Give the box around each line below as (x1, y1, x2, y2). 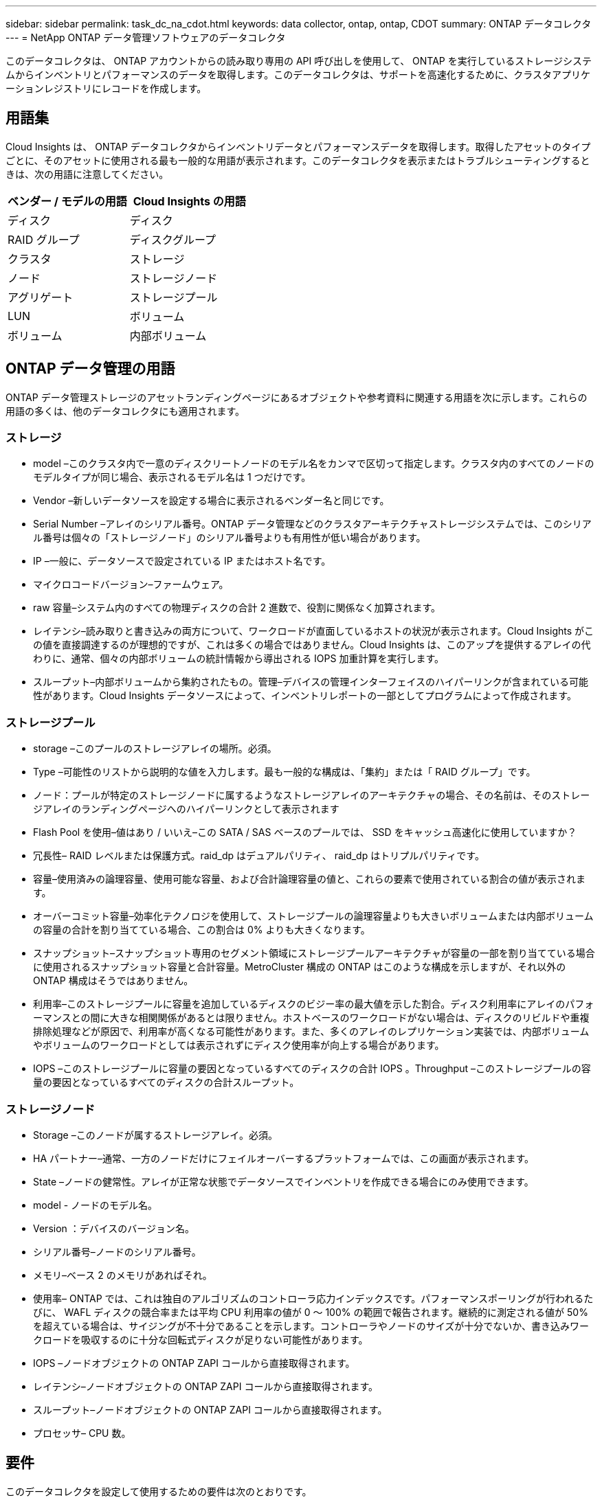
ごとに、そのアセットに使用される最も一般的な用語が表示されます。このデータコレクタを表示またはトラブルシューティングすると (5, 154, 590, 166)
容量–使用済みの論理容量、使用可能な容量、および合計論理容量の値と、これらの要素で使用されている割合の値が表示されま (33, 873, 586, 885)
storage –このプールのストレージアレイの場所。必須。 (33, 742, 277, 755)
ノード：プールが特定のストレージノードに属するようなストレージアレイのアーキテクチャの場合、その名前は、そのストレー (33, 789, 590, 802)
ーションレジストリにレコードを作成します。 (5, 82, 207, 94)
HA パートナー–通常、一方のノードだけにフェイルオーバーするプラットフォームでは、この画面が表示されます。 (33, 1152, 535, 1164)
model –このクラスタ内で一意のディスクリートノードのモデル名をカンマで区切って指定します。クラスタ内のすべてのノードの (33, 457, 594, 470)
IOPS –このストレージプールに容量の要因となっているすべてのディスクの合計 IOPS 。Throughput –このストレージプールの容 (33, 1062, 591, 1075)
